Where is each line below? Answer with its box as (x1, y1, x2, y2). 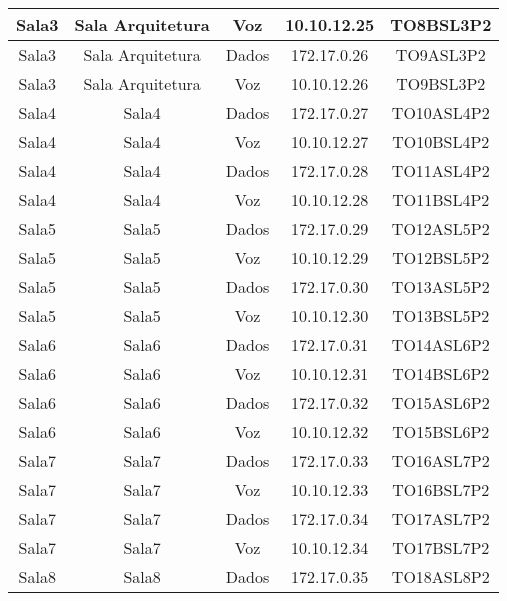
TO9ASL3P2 (395, 43, 486, 66)
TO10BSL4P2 (392, 130, 490, 153)
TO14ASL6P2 (391, 333, 490, 356)
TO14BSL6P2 (392, 362, 490, 385)
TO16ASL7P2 (391, 449, 490, 472)
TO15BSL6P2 (392, 420, 490, 443)
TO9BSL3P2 (396, 72, 486, 95)
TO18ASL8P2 (391, 565, 490, 588)
